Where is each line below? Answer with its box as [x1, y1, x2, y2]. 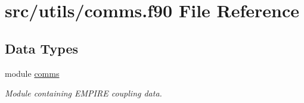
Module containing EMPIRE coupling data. [5, 87, 162, 99]
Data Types [5, 39, 78, 57]
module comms [5, 67, 60, 79]
